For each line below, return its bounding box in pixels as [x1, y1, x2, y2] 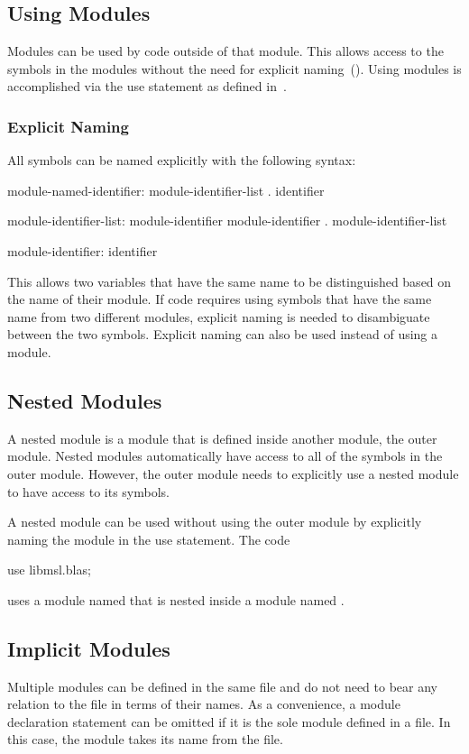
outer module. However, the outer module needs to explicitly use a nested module [7, 464, 459, 483]
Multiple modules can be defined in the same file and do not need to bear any [7, 676, 437, 695]
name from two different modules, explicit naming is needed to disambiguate [7, 307, 430, 326]
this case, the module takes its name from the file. [7, 730, 283, 749]
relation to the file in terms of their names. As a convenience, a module [7, 694, 400, 713]
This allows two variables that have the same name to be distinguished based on [7, 271, 452, 290]
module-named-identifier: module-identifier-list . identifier [7, 180, 325, 199]
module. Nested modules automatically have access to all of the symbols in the [7, 446, 443, 465]
